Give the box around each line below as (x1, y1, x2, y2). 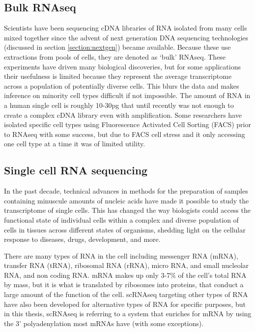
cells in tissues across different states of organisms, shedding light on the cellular (4, 224, 246, 234)
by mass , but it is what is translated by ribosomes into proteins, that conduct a (4, 279, 244, 290)
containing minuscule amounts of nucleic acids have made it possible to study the (4, 195, 249, 205)
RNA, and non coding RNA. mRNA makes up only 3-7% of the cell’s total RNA (4, 269, 247, 280)
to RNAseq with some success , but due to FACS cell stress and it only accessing (4, 129, 245, 139)
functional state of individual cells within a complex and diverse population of (4, 214, 239, 225)
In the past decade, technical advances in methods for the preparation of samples (4, 186, 248, 196)
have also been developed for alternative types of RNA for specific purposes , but (4, 299, 246, 309)
